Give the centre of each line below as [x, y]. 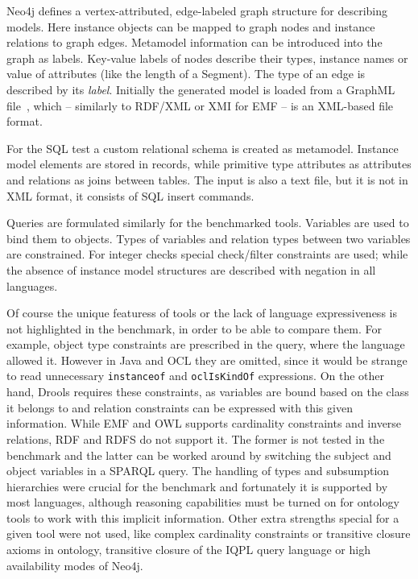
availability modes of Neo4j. [75, 565]
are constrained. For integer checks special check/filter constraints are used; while [207, 254]
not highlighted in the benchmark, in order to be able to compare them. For [194, 328]
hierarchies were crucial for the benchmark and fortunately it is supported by [197, 486]
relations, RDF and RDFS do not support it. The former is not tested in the [196, 438]
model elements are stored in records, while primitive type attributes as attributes [209, 164]
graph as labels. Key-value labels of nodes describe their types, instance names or [207, 58]
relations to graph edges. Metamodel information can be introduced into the [195, 42]
